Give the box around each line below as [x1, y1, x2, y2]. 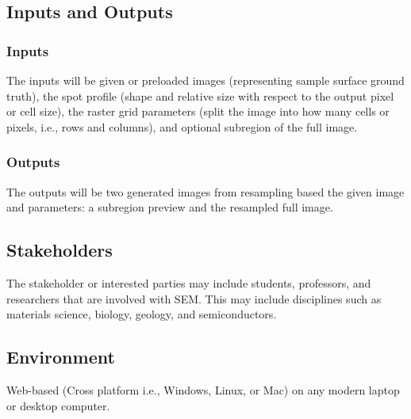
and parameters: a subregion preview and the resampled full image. [6, 199, 333, 215]
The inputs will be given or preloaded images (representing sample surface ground [6, 72, 405, 88]
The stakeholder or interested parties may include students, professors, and [6, 274, 371, 291]
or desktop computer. [6, 397, 110, 413]
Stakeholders [6, 238, 113, 262]
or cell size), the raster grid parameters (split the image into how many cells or [6, 103, 390, 120]
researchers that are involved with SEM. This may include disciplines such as [6, 290, 382, 307]
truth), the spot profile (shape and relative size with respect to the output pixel [6, 87, 394, 104]
